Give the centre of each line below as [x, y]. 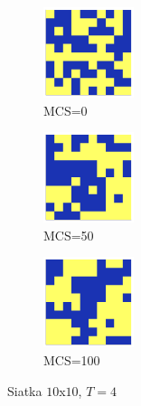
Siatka [25, 390]
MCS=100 [72, 359]
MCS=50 [69, 235]
